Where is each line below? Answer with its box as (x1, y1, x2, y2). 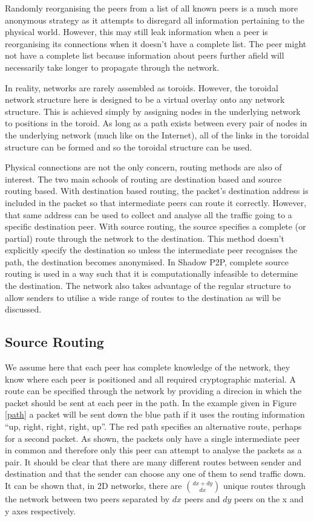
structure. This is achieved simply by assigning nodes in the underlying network (5, 105, 301, 117)
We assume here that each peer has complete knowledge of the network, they (5, 361, 290, 374)
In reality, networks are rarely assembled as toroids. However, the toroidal (5, 81, 278, 94)
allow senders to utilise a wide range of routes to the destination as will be (5, 291, 281, 303)
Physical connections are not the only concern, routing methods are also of (5, 161, 282, 173)
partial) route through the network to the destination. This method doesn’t (5, 231, 285, 244)
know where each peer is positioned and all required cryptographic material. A (5, 372, 296, 385)
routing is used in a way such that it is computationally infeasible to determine (5, 267, 298, 280)
